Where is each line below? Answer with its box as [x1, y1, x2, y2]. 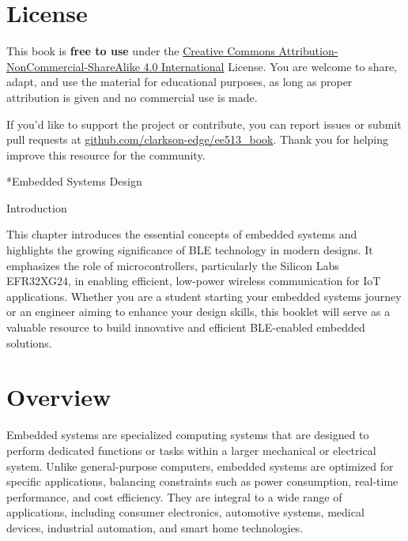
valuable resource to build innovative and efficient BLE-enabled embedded [6, 319, 365, 336]
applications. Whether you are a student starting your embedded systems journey [6, 287, 402, 304]
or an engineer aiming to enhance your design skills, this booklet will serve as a [6, 303, 391, 320]
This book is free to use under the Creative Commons [6, 43, 275, 59]
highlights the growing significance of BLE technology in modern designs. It [6, 242, 373, 258]
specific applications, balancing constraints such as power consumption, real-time [6, 473, 399, 490]
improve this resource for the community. [6, 146, 206, 163]
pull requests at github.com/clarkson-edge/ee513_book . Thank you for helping [6, 131, 388, 148]
